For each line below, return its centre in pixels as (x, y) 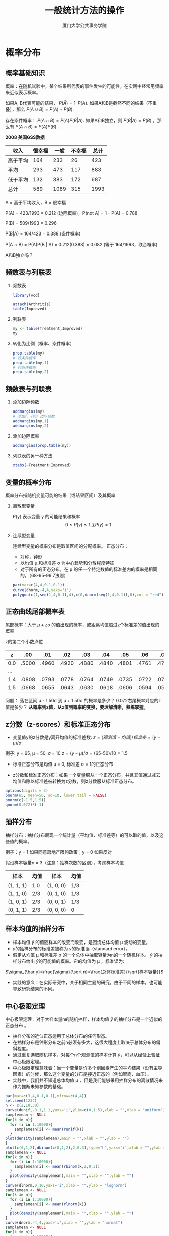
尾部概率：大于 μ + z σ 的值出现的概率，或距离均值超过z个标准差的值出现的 (82, 625)
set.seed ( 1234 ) (21, 1101)
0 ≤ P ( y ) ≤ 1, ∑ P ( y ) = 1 (88, 525)
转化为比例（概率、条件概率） (43, 343)
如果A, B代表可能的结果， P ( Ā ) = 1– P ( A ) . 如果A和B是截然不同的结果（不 (79, 103)
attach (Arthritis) (32, 304)
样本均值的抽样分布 (35, 929)
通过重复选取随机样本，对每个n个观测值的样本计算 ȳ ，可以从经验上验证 (86, 1055)
